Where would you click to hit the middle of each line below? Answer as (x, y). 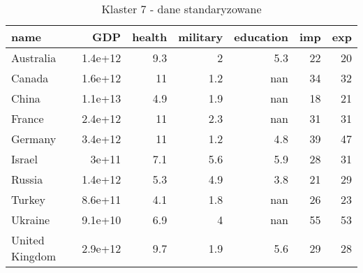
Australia (34, 58)
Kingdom (34, 256)
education (261, 37)
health (150, 37)
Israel (24, 159)
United (28, 240)
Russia (27, 179)
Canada (30, 78)
